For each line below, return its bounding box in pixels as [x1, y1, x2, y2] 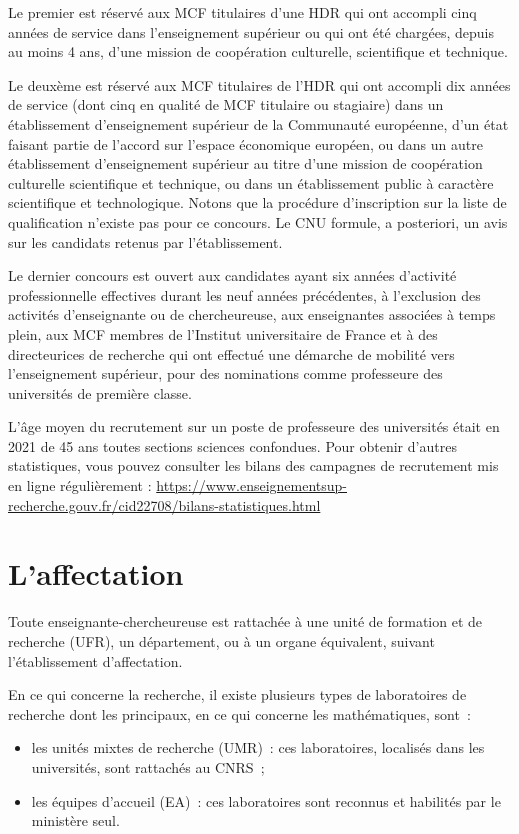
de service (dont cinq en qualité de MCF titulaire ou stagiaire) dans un [8, 94, 444, 115]
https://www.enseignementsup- [156, 475, 348, 496]
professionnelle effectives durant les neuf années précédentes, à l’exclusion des [8, 284, 481, 305]
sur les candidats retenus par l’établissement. [8, 231, 283, 252]
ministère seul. [31, 810, 120, 831]
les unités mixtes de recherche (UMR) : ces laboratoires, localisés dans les [31, 737, 485, 758]
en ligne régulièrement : [8, 475, 152, 496]
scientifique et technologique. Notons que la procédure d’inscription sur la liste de [8, 192, 507, 213]
